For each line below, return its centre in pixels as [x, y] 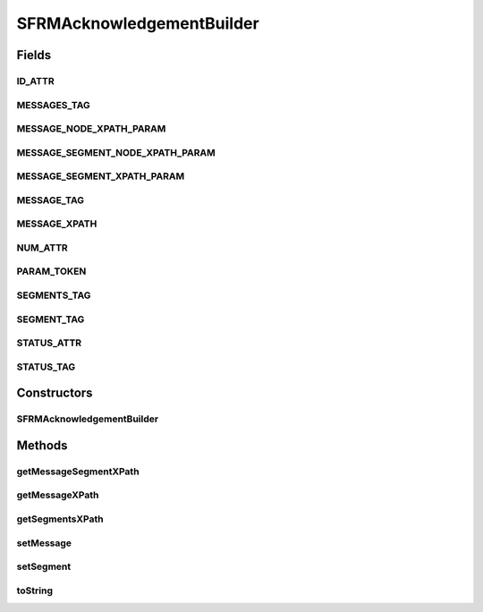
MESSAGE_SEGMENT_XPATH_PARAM [101, 176]
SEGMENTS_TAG [54, 295]
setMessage [44, 543]
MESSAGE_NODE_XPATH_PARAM [91, 129]
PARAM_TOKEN [51, 271]
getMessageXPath [58, 495]
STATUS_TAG [46, 367]
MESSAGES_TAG [53, 105]
